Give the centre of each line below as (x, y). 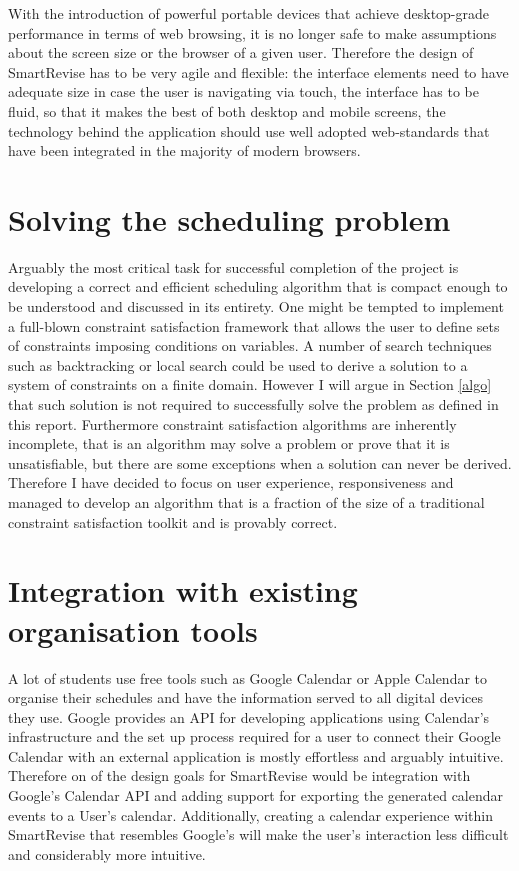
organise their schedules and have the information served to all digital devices (245, 697)
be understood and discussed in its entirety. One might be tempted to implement (256, 306)
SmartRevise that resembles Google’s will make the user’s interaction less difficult (258, 834)
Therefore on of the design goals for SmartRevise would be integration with (239, 775)
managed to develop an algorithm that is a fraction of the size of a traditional (246, 502)
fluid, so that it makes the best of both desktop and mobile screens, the (227, 110)
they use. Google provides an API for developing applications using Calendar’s (249, 716)
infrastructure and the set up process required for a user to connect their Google (254, 736)
